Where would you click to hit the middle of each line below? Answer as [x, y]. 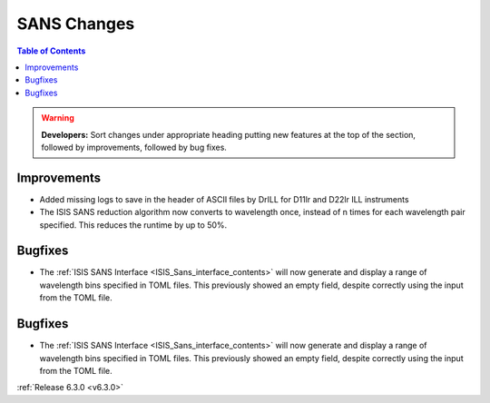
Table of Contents [51, 51]
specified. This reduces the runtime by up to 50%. [133, 225]
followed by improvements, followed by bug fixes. [134, 147]
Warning [58, 118]
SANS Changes [76, 24]
